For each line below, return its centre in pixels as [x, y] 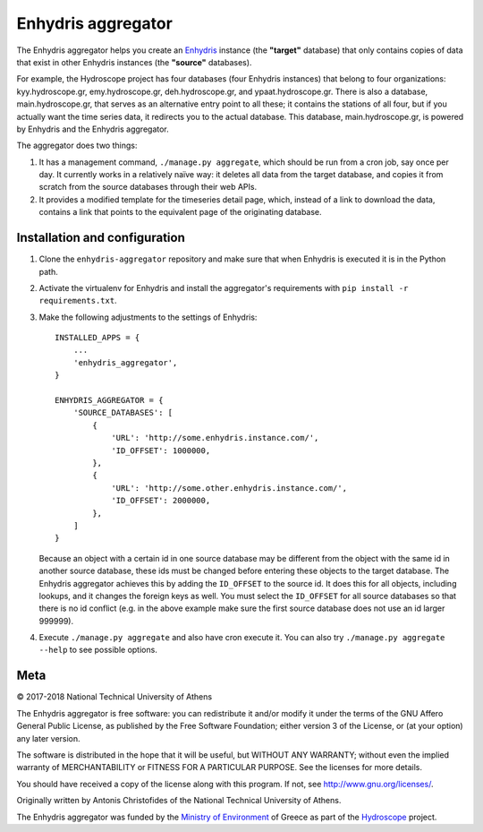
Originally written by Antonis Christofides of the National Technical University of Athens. [179, 801]
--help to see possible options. [98, 650]
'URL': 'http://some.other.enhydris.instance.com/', [229, 488]
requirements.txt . [78, 301]
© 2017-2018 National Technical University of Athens [114, 697]
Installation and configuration [101, 238]
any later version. [48, 738]
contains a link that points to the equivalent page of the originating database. [180, 212]
